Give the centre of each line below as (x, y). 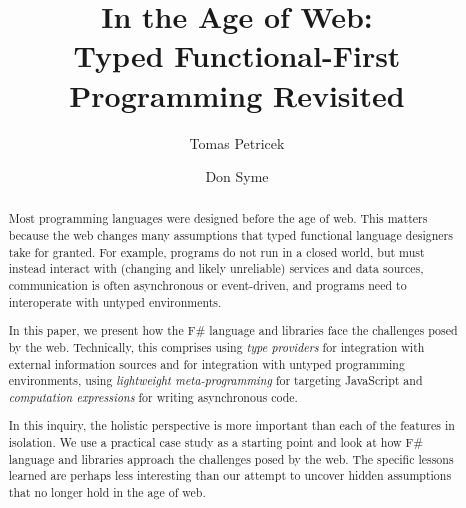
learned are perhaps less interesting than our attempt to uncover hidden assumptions (230, 475)
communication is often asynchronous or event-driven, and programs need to (207, 285)
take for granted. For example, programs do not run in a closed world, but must (216, 251)
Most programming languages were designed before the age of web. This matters (218, 218)
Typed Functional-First (237, 55)
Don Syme (237, 176)
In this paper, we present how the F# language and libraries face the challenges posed (233, 330)
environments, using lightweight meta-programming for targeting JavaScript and (215, 380)
